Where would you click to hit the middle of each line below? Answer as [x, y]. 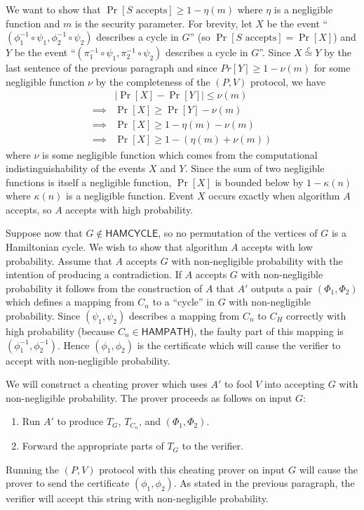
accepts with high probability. [129, 209]
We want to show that [53, 9]
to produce [80, 421]
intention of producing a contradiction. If [94, 274]
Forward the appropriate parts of [93, 446]
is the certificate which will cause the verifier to [239, 345]
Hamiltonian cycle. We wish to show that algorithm [117, 247]
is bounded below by [259, 182]
